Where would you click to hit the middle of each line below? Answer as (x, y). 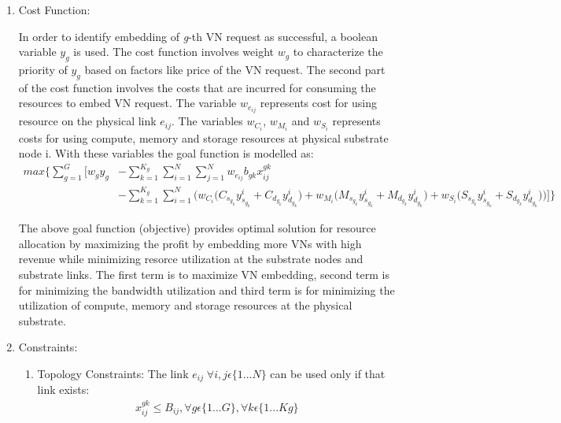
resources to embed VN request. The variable (127, 103)
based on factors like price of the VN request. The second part (235, 69)
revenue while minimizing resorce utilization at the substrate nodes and (191, 259)
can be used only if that (328, 373)
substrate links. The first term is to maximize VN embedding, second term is (204, 274)
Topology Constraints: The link (113, 373)
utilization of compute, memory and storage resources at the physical (185, 305)
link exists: (63, 390)
